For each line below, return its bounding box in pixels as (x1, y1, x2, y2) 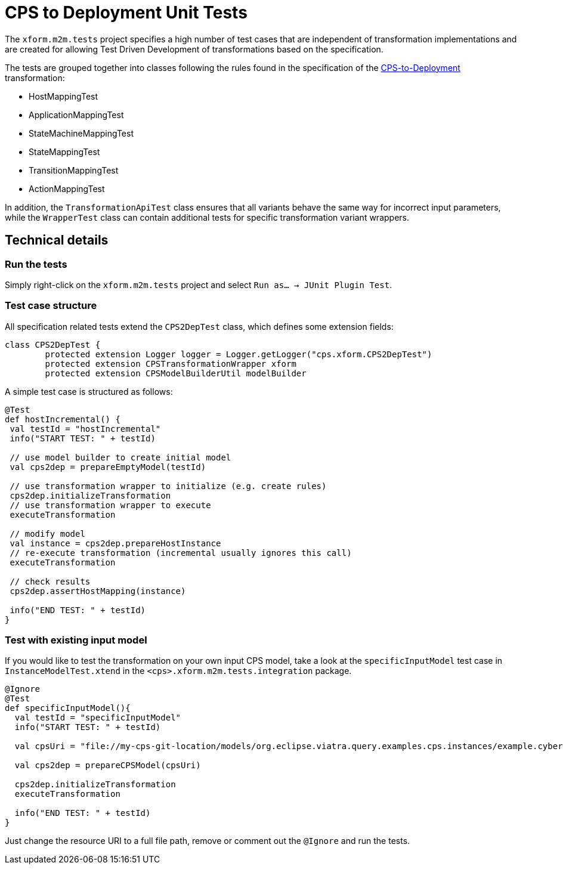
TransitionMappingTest (29, 165, 119, 175)
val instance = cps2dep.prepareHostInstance (10, 538, 221, 548)
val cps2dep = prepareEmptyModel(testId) (10, 462, 206, 472)
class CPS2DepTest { (5, 339, 101, 350)
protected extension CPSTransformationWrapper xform (45, 358, 296, 369)
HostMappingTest (29, 91, 98, 101)
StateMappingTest (29, 146, 100, 157)
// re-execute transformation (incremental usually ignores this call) (10, 548, 352, 558)
